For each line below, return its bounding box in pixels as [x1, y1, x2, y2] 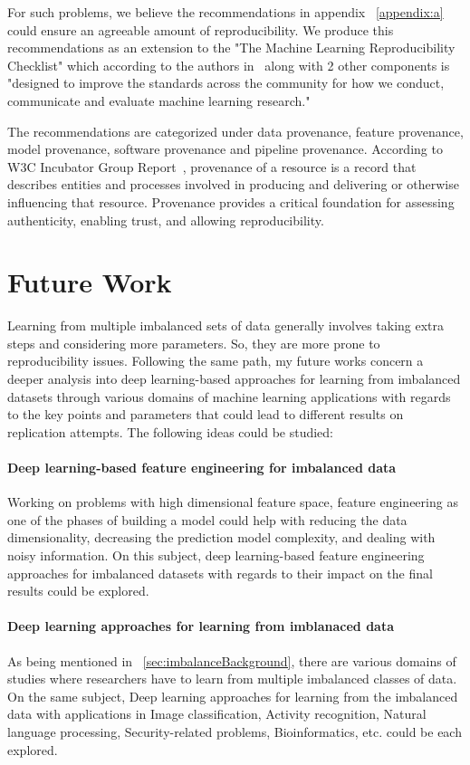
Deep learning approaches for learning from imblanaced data [7, 617, 395, 636]
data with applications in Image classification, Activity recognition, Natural [7, 704, 427, 723]
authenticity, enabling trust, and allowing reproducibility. [7, 210, 324, 229]
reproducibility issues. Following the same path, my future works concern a [7, 351, 424, 370]
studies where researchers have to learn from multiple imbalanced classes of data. [7, 669, 457, 688]
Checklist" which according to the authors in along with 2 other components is [7, 55, 450, 74]
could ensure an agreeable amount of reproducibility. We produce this [7, 20, 394, 39]
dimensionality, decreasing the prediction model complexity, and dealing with [7, 528, 436, 547]
